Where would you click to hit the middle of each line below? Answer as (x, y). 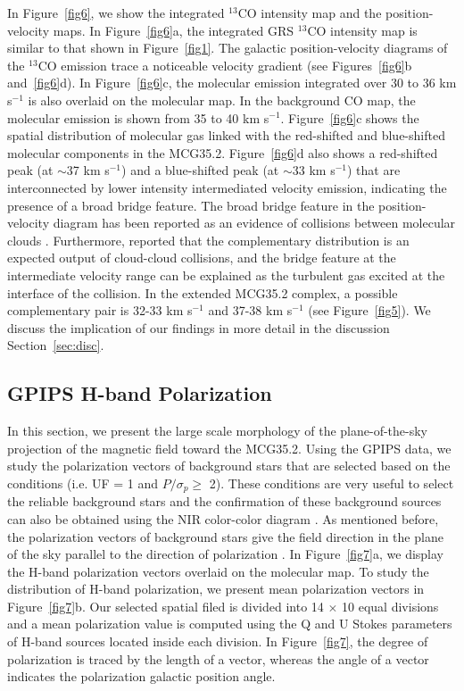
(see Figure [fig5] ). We (369, 310)
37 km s (88, 170)
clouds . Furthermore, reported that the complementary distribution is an (208, 240)
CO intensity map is (362, 30)
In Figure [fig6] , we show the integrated (116, 12)
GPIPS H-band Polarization (140, 393)
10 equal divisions (390, 606)
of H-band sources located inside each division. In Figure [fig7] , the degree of (218, 641)
